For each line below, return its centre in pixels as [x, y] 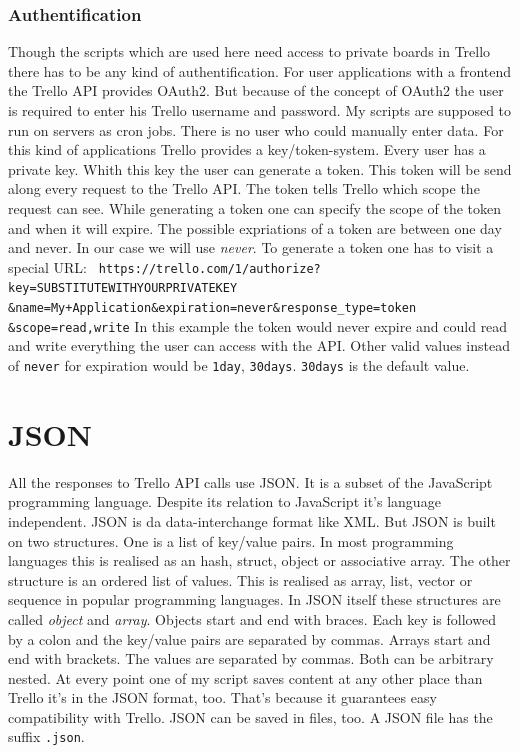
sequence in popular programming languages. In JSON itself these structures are [254, 599]
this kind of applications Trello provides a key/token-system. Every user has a [247, 149]
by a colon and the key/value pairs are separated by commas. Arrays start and [249, 638]
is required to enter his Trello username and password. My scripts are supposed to [260, 110]
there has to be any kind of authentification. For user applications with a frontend [260, 70]
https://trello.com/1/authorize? [209, 268]
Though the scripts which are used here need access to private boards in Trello [249, 51]
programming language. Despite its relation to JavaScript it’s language [224, 501]
